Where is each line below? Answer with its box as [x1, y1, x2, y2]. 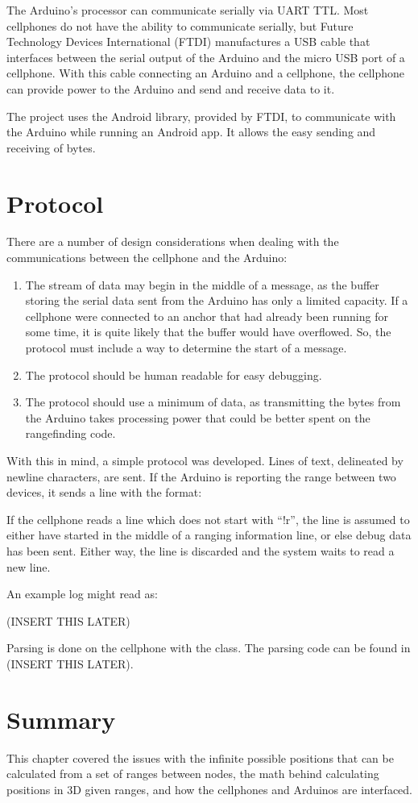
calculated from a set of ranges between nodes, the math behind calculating [6, 765, 379, 782]
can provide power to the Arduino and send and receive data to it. [6, 80, 335, 97]
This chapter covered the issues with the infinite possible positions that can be [6, 749, 394, 766]
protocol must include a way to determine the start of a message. [25, 339, 347, 356]
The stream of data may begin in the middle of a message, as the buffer [25, 276, 379, 293]
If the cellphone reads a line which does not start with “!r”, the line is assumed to [6, 510, 410, 527]
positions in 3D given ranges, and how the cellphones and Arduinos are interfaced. [6, 780, 412, 797]
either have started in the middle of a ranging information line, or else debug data [6, 526, 412, 543]
